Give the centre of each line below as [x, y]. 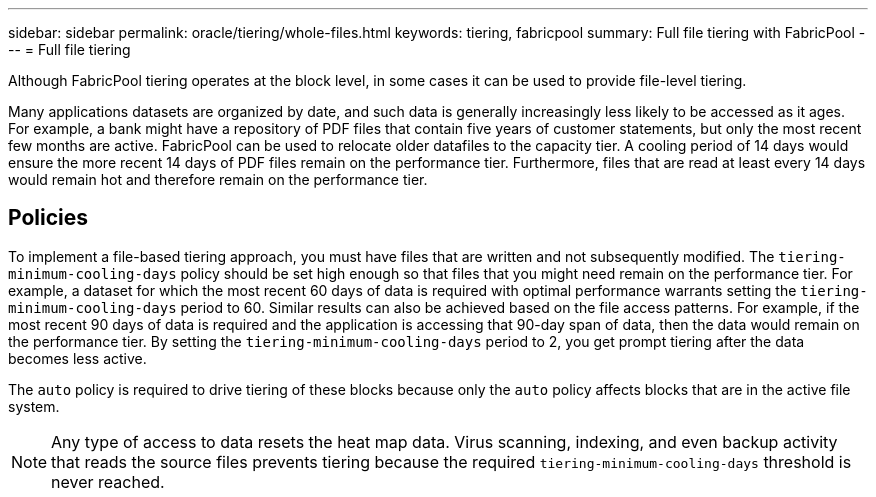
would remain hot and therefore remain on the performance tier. [218, 179]
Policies [48, 218]
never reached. [108, 481]
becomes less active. [77, 358]
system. [34, 406]
